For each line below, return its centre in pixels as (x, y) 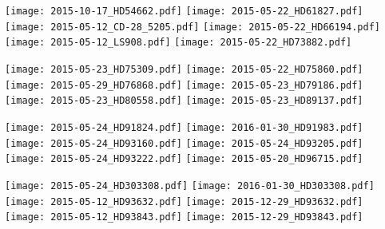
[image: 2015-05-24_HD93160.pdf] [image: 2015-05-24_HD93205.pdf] (184, 143)
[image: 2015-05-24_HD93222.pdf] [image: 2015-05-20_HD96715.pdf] (184, 159)
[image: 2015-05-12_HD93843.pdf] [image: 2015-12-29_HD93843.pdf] (184, 217)
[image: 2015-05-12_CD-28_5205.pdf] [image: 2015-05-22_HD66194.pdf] (192, 27)
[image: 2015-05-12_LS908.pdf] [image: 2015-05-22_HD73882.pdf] (179, 43)
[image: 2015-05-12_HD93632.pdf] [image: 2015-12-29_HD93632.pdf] (184, 201)
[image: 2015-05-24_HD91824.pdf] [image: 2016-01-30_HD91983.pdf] (184, 127)
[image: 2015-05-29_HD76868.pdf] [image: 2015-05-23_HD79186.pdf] (184, 85)
